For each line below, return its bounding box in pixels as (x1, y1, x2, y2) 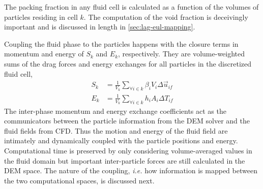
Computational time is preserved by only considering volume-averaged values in (4, 145, 252, 155)
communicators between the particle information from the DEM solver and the (4, 115, 250, 126)
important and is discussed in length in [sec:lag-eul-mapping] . (4, 21, 195, 32)
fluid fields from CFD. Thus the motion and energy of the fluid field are (4, 125, 228, 136)
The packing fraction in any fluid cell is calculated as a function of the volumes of (4, 2, 259, 12)
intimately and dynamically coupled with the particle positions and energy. (4, 135, 238, 146)
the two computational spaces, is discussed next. (4, 175, 155, 185)
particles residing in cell (4, 11, 78, 22)
